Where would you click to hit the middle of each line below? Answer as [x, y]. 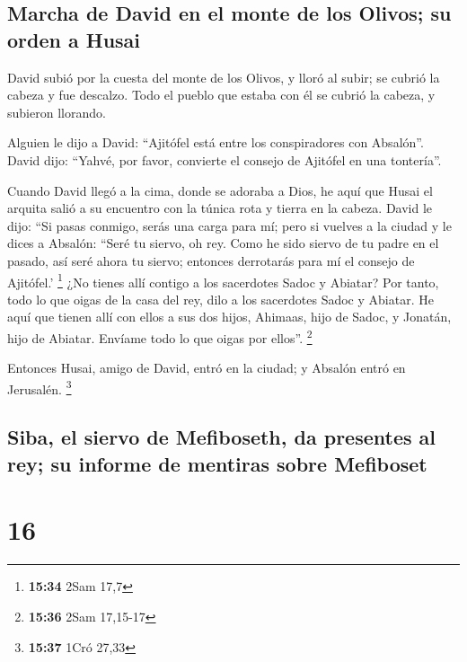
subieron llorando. [57, 112]
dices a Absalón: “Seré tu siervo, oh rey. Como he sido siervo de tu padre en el [223, 243]
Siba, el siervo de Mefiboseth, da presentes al [221, 437]
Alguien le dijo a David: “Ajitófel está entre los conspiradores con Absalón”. [216, 142]
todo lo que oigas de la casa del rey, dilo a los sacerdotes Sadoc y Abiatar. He [220, 299]
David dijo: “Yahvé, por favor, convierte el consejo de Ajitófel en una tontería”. [225, 159]
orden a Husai [74, 39]
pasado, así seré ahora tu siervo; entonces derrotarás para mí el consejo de [211, 260]
